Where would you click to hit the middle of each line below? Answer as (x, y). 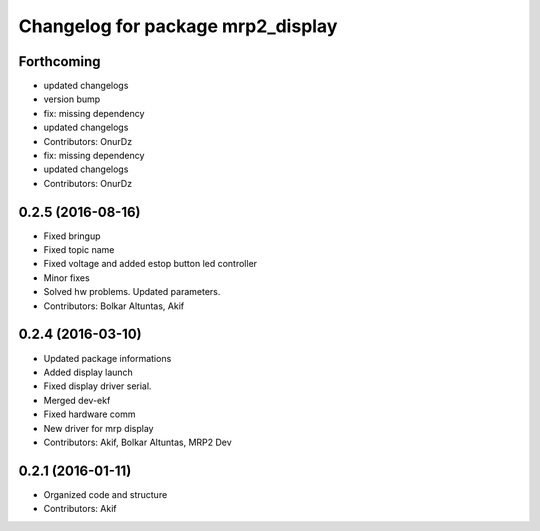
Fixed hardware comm (89, 414)
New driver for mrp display (98, 428)
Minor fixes (66, 277)
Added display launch (88, 372)
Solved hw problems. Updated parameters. (132, 292)
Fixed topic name (79, 250)
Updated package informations (107, 358)
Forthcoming (59, 61)
